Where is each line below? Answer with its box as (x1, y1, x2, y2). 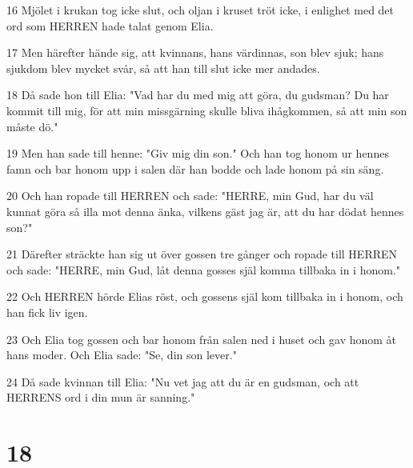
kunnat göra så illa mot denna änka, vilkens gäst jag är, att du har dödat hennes (6, 202, 404, 219)
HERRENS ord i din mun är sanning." (6, 389, 195, 406)
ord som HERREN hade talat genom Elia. (6, 17, 214, 34)
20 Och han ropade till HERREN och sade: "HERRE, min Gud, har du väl (6, 187, 374, 204)
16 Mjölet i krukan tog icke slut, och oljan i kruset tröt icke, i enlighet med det (6, 2, 395, 18)
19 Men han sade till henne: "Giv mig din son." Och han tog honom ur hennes (6, 145, 389, 162)
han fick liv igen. (6, 303, 88, 320)
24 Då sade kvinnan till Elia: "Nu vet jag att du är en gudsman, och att (6, 373, 359, 390)
